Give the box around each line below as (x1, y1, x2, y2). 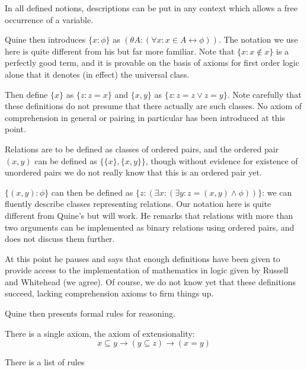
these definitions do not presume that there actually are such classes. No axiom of (5, 100, 302, 112)
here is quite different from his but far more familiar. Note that (5, 44, 235, 57)
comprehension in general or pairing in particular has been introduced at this (5, 111, 286, 123)
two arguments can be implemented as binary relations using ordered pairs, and (5, 221, 295, 233)
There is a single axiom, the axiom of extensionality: (5, 327, 195, 339)
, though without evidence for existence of (145, 154, 298, 167)
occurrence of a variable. (5, 13, 94, 25)
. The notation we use (218, 33, 298, 46)
